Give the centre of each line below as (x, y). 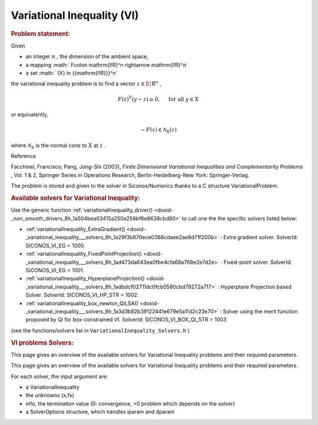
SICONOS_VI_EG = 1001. (55, 270)
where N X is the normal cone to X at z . (58, 146)
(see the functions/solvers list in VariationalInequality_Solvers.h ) (100, 330)
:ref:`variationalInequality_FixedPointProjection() (84, 254)
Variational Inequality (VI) (75, 15)
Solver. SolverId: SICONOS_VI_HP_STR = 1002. (82, 295)
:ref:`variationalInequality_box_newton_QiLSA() (82, 303)
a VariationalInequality (52, 387)
